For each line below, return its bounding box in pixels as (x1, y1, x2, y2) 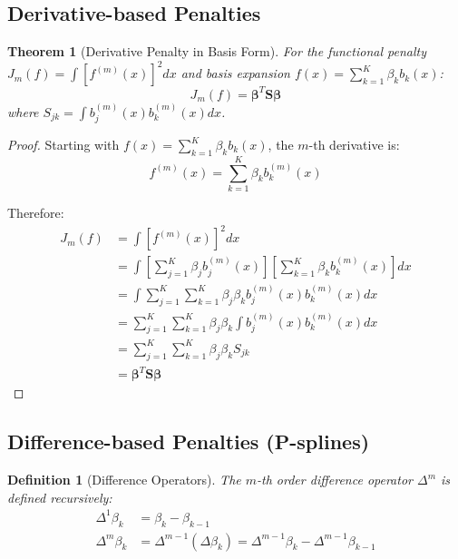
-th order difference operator (257, 470, 413, 489)
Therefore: (7, 202, 64, 221)
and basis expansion (180, 64, 290, 83)
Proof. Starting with (7, 135, 120, 154)
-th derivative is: (308, 135, 400, 154)
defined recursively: (7, 487, 112, 506)
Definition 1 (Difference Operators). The (7, 470, 241, 489)
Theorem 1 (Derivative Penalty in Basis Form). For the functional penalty (7, 42, 426, 61)
